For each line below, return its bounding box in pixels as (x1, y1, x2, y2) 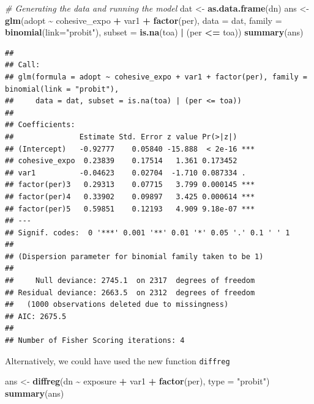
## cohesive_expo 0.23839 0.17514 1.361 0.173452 (5, 156, 237, 166)
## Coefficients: (5, 120, 75, 130)
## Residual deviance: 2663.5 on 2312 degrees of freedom (5, 288, 255, 297)
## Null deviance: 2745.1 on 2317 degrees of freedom (5, 276, 255, 285)
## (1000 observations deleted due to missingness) (5, 300, 229, 309)
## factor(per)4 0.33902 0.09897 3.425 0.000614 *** (5, 192, 255, 201)
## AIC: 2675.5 (5, 312, 67, 321)
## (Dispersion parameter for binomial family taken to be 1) (5, 252, 264, 261)
